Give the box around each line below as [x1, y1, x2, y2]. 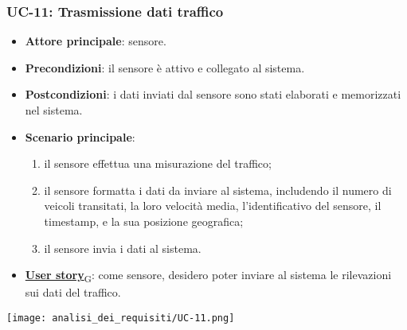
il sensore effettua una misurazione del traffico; [44, 155, 272, 172]
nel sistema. [25, 102, 83, 118]
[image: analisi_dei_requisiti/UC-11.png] [6, 312, 235, 324]
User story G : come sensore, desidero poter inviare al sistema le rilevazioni [25, 266, 392, 285]
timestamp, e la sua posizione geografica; [44, 212, 244, 229]
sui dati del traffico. [25, 284, 121, 301]
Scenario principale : [25, 128, 135, 145]
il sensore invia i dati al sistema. [44, 239, 202, 256]
